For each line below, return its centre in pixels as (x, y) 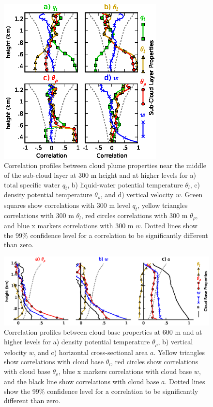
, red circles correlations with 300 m (134, 215)
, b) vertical (175, 342)
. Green (191, 195)
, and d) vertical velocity (137, 195)
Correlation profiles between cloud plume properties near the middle (105, 165)
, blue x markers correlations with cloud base (125, 371)
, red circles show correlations (154, 362)
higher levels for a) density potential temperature (77, 342)
